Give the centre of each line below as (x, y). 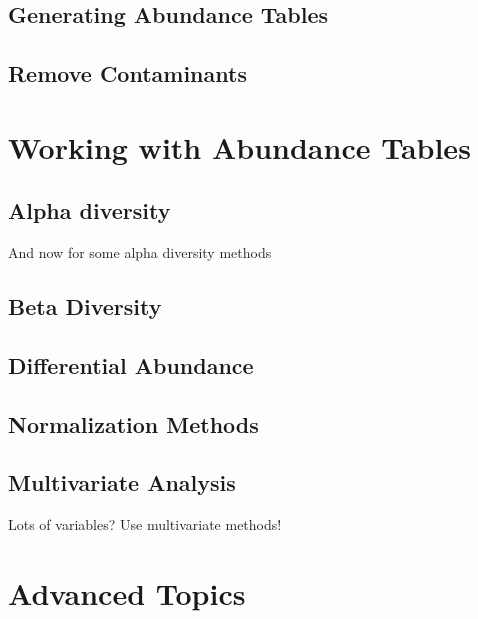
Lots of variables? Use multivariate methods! (145, 524)
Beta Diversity (85, 306)
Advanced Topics (127, 593)
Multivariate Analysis (122, 482)
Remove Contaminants (127, 73)
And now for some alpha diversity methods (140, 252)
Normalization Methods (133, 423)
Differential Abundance (131, 364)
